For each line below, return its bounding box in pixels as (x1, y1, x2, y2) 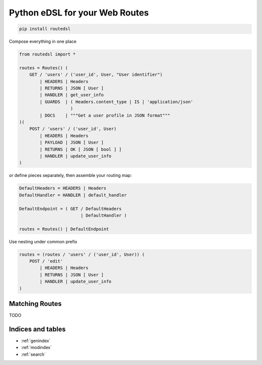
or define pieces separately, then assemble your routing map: (9, 173, 132, 178)
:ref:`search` (21, 351, 46, 357)
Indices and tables (9, 325, 66, 333)
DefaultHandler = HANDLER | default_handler (19, 192, 127, 198)
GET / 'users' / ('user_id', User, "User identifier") (29, 72, 163, 78)
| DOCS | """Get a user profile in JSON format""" (39, 112, 170, 118)
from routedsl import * (19, 51, 76, 57)
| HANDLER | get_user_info (39, 92, 104, 98)
